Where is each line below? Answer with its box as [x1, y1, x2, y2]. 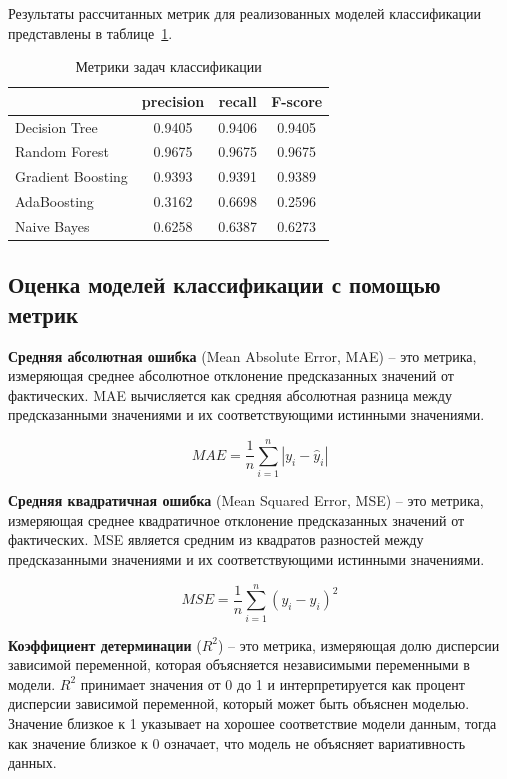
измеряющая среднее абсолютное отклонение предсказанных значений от [8, 365, 454, 386]
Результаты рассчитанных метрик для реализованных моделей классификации [8, 3, 482, 23]
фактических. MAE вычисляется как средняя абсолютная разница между [8, 384, 452, 405]
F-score [271, 90, 323, 111]
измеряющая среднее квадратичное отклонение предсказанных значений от [8, 509, 465, 530]
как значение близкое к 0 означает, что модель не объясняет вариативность [8, 732, 466, 753]
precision [141, 90, 205, 111]
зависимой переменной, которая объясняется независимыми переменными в [8, 654, 470, 675]
